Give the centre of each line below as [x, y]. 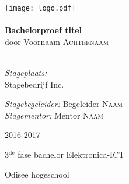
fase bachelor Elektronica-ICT [71, 154]
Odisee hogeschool [37, 174]
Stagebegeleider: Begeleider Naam [64, 104]
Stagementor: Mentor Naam [54, 115]
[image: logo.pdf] [40, 8]
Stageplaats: [26, 73]
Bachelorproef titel [43, 30]
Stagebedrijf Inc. [34, 84]
